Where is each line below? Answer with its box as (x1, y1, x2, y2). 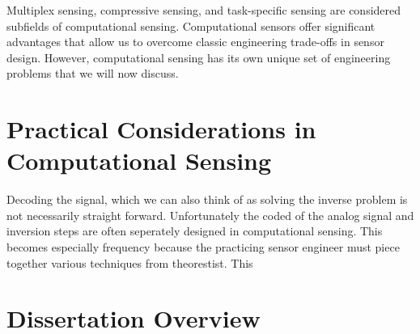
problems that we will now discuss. (6, 65, 179, 82)
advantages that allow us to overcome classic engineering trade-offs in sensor (6, 33, 384, 50)
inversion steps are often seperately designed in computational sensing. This (6, 222, 383, 239)
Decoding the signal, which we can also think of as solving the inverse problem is (6, 191, 408, 208)
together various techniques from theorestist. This (6, 254, 253, 271)
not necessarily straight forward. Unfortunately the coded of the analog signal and (6, 206, 414, 223)
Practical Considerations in (6, 112, 316, 146)
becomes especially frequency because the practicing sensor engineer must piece (6, 239, 400, 256)
